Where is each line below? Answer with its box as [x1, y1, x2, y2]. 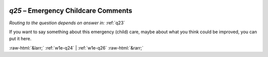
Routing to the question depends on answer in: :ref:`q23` [9, 20, 125, 26]
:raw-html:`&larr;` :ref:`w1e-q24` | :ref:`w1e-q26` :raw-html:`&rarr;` [9, 45, 144, 51]
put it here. [9, 36, 32, 42]
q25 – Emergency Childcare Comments [9, 6, 133, 15]
